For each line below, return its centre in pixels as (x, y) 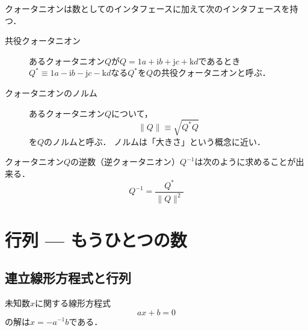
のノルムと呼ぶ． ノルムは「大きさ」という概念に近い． (155, 141)
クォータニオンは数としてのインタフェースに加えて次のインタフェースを (147, 8)
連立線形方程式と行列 (68, 278)
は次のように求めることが (245, 162)
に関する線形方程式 (73, 302)
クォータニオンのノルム (51, 92)
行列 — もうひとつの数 (96, 239)
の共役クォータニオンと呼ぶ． (212, 73)
